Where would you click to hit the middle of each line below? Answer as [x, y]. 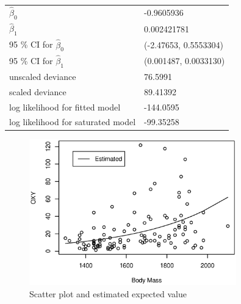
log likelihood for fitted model [65, 107]
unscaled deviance [43, 76]
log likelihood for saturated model [73, 122]
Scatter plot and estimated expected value [108, 293]
